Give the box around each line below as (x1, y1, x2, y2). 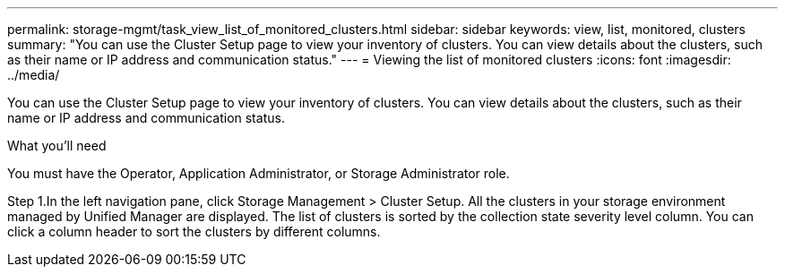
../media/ (7, 67, 60, 82)
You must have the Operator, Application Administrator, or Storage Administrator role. (7, 166, 510, 181)
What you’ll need (7, 138, 107, 153)
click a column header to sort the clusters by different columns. (7, 224, 381, 239)
